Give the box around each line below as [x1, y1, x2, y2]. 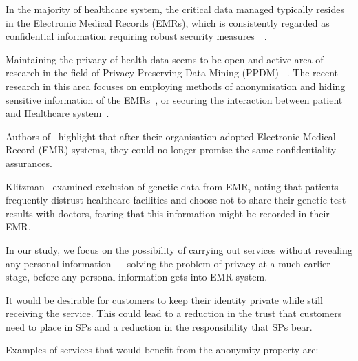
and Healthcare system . [6, 106, 109, 120]
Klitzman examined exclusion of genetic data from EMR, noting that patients [6, 179, 339, 193]
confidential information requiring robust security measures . [6, 29, 267, 43]
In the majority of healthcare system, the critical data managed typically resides [6, 2, 345, 16]
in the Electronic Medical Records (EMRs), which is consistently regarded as [6, 15, 330, 30]
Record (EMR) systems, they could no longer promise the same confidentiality [6, 142, 337, 157]
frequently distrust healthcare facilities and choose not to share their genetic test [6, 193, 346, 207]
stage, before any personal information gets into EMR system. [6, 270, 268, 284]
